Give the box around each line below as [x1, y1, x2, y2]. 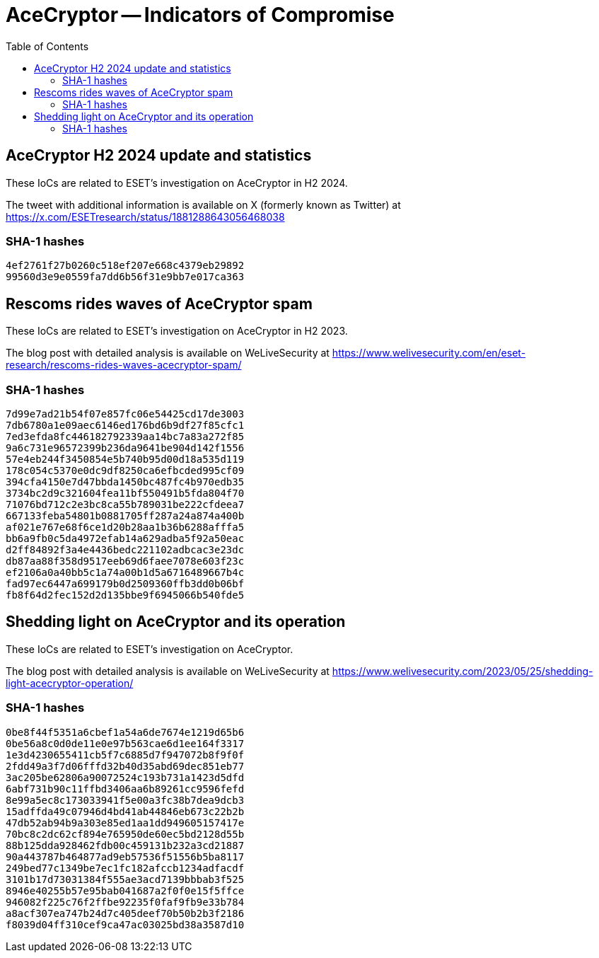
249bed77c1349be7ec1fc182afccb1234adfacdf [6, 862, 245, 874]
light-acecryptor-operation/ [6, 676, 134, 689]
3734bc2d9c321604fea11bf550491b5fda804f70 [6, 487, 245, 499]
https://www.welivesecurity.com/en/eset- [332, 347, 526, 359]
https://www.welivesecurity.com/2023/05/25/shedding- [332, 664, 593, 677]
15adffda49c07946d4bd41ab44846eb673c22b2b [6, 805, 245, 817]
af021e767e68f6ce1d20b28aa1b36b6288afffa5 [6, 521, 245, 533]
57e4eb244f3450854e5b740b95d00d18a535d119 [6, 453, 245, 465]
